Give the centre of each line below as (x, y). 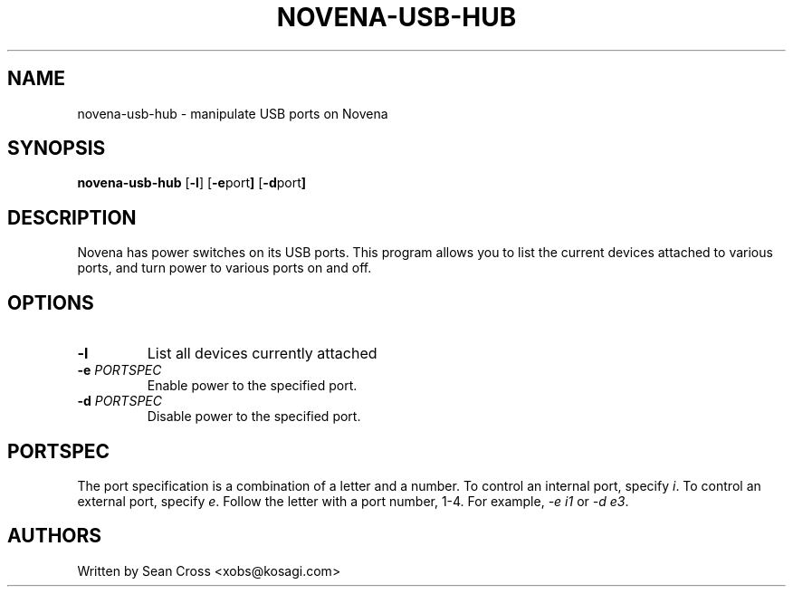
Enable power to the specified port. (252, 386)
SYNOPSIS (57, 148)
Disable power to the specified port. (254, 417)
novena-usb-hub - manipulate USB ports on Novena (233, 113)
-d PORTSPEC (119, 401)
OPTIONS (51, 302)
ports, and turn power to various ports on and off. (225, 268)
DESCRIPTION (72, 217)
